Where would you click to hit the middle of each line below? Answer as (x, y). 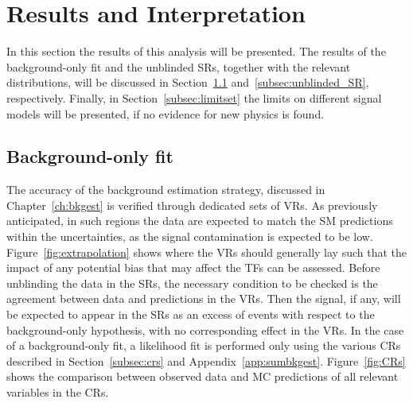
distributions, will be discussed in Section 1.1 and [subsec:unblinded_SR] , (188, 82)
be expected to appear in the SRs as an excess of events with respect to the (191, 314)
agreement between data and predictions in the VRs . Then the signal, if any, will (204, 298)
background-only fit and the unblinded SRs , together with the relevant (179, 66)
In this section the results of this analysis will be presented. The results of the (196, 51)
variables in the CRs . (58, 392)
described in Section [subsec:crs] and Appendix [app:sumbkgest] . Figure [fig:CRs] (206, 360)
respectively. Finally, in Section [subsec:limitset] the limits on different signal (194, 97)
